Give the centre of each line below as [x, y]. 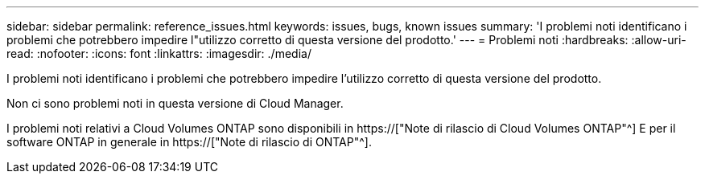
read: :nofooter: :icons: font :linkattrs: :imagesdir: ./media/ [159, 53]
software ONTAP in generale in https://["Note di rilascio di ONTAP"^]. [189, 142]
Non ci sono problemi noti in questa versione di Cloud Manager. [175, 103]
